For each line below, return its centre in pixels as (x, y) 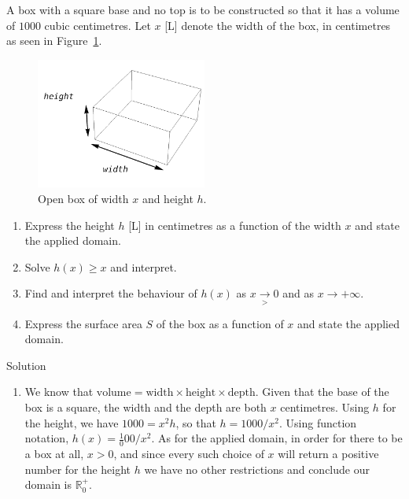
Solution (26, 365)
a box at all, (54, 454)
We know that (59, 392)
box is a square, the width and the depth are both (146, 407)
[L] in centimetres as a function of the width (235, 225)
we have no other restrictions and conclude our (257, 469)
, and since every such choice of (189, 454)
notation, (47, 438)
